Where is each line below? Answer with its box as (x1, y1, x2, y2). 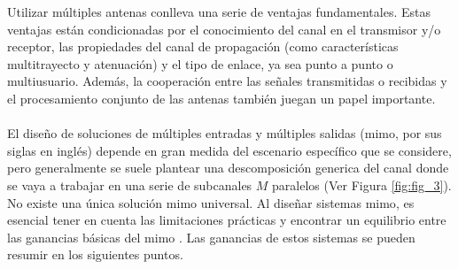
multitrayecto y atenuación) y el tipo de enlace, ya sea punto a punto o (7, 54, 393, 73)
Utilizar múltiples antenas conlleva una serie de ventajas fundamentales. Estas (7, 3, 431, 20)
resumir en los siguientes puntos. (7, 245, 183, 264)
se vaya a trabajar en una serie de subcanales (7, 175, 252, 194)
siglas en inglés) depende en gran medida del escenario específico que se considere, (7, 141, 452, 159)
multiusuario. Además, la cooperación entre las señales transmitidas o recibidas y (7, 72, 447, 90)
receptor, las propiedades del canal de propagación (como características (7, 37, 399, 56)
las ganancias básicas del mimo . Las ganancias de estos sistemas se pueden (7, 227, 415, 246)
